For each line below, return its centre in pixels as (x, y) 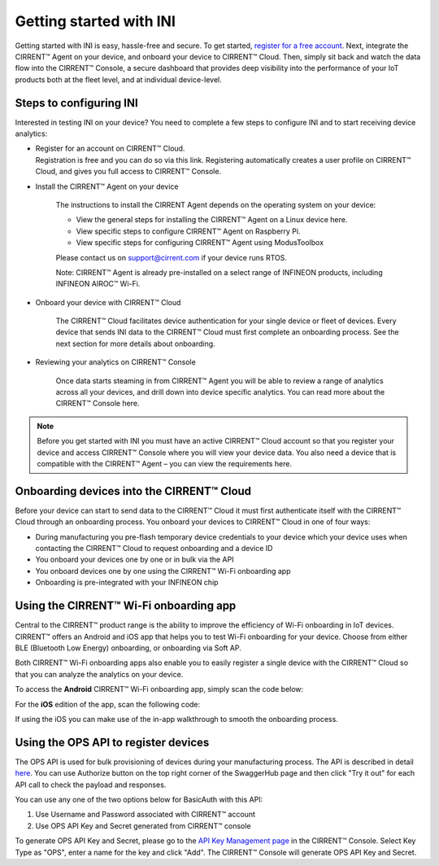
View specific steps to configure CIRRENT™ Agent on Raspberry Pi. (188, 231)
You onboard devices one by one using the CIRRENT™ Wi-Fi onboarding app (163, 571)
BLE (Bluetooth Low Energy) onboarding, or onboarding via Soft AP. (128, 648)
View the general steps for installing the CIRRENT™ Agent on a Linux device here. (212, 220)
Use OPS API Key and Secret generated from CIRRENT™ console (143, 825)
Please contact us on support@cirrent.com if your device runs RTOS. (172, 257)
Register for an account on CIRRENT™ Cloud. (110, 149)
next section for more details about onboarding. (135, 343)
